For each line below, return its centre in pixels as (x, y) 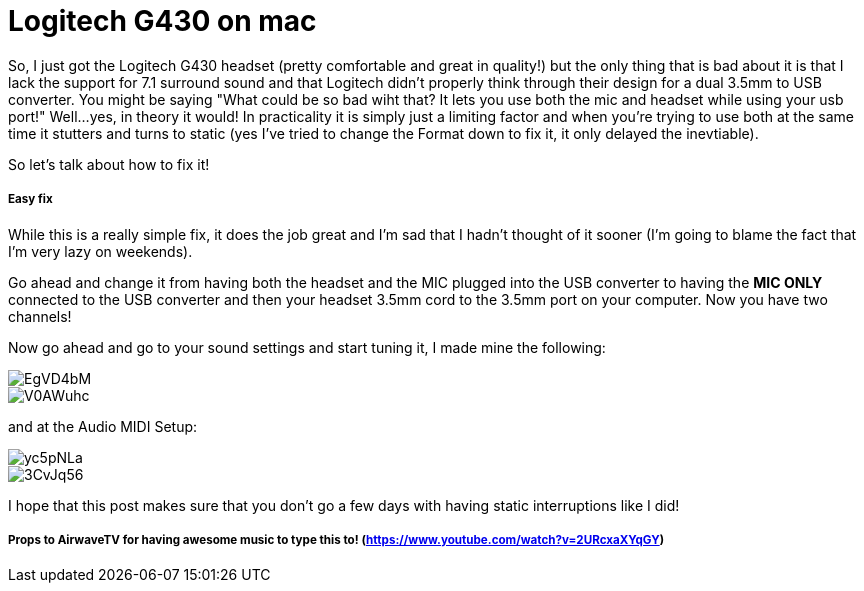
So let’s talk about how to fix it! (109, 164)
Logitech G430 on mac (162, 21)
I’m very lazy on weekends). (100, 251)
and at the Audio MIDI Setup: (103, 426)
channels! (40, 316)
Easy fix (30, 199)
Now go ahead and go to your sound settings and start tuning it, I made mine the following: (307, 347)
